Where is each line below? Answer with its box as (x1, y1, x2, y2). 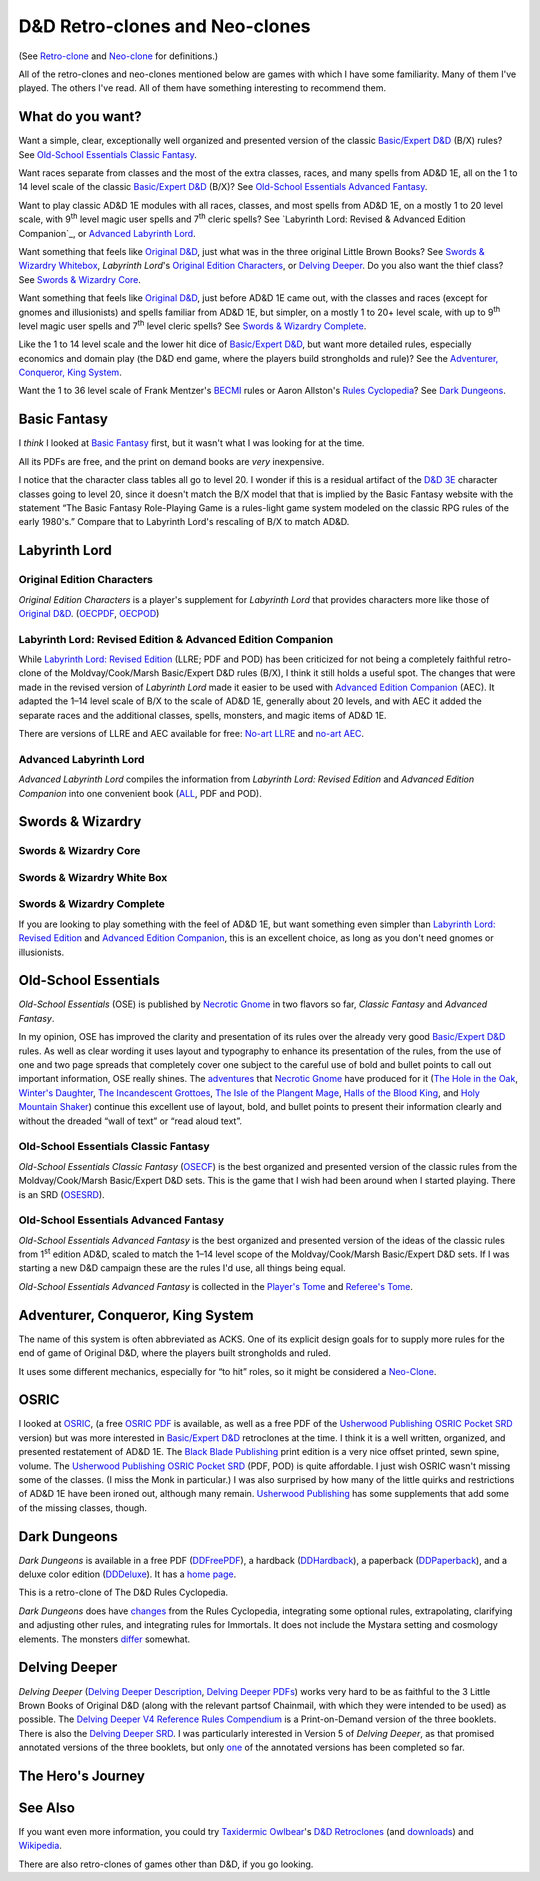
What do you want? (18, 108, 142, 125)
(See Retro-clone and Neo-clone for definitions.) (18, 50, 219, 62)
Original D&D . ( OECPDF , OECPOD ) (18, 607, 160, 619)
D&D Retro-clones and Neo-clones (18, 15, 311, 37)
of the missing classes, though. (18, 1501, 148, 1514)
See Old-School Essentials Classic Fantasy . (18, 148, 197, 160)
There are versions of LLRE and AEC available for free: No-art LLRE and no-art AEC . (18, 727, 365, 739)
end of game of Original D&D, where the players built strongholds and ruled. (18, 1347, 332, 1359)
